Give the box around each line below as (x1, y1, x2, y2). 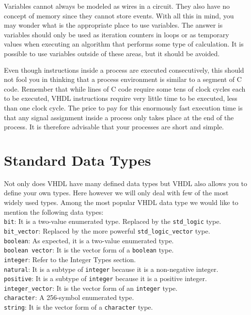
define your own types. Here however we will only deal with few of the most (4, 188, 229, 198)
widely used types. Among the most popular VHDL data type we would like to (4, 197, 238, 207)
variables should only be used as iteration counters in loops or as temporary (4, 29, 229, 39)
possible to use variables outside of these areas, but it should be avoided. (4, 48, 220, 58)
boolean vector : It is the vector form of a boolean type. (4, 245, 174, 255)
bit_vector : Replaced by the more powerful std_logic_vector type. (4, 225, 210, 236)
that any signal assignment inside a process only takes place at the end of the (4, 112, 234, 122)
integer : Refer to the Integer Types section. (4, 254, 136, 264)
